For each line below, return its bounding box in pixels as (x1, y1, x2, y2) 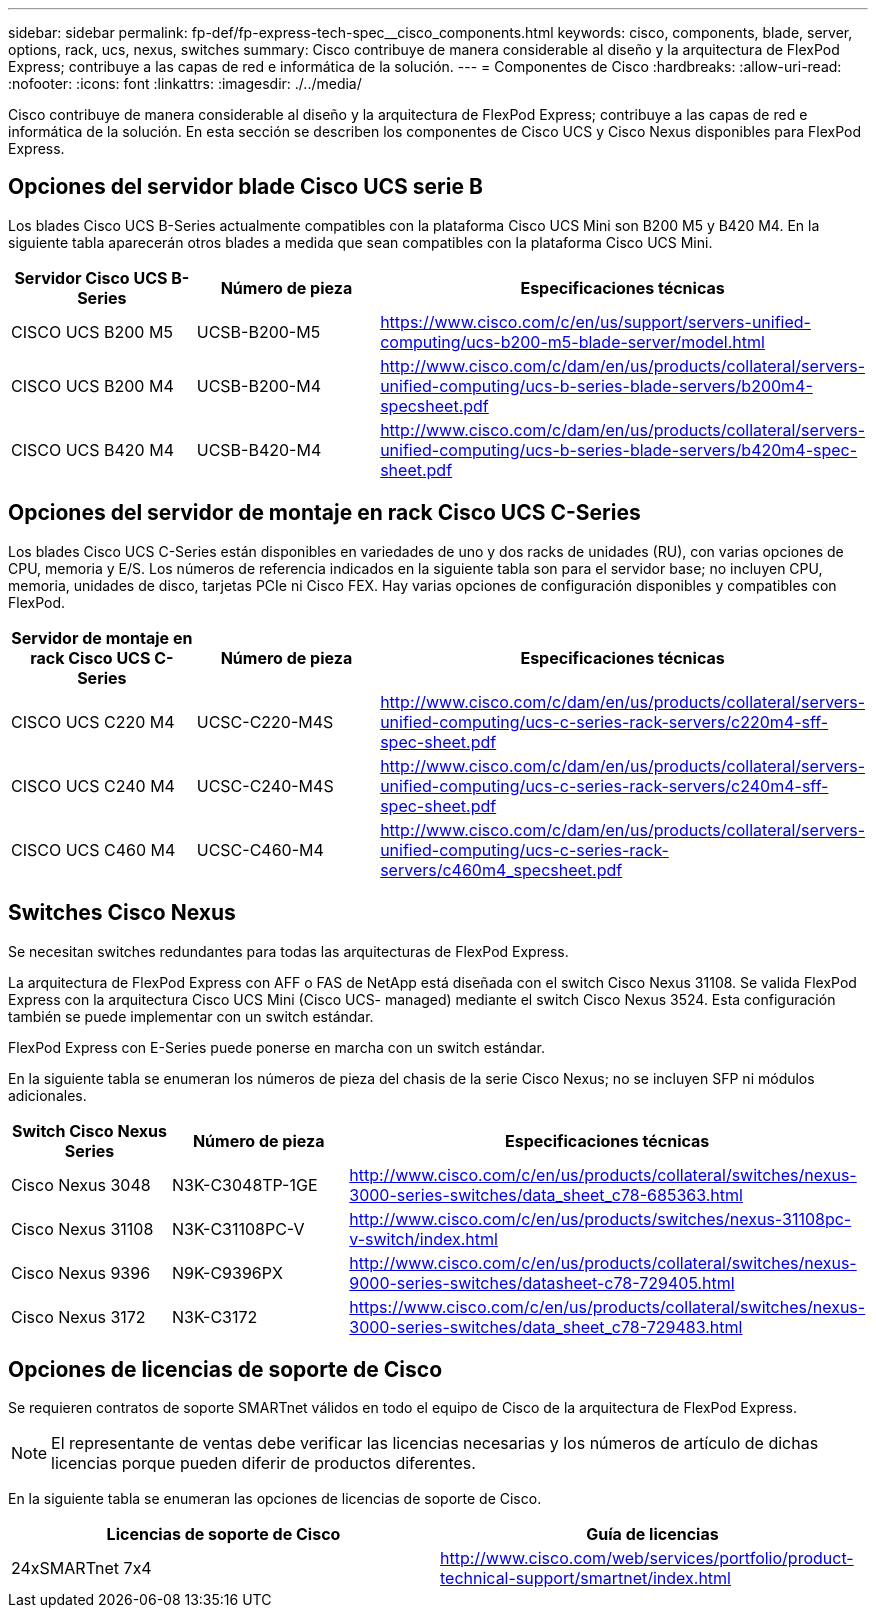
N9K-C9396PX (172, 1262, 283, 1283)
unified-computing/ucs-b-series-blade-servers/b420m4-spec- (380, 439, 858, 460)
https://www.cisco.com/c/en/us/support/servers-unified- (380, 311, 811, 332)
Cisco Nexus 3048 (11, 1174, 151, 1195)
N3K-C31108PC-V (172, 1218, 305, 1239)
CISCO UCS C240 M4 (11, 775, 175, 796)
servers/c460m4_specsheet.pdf (380, 859, 623, 880)
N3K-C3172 (172, 1306, 258, 1327)
